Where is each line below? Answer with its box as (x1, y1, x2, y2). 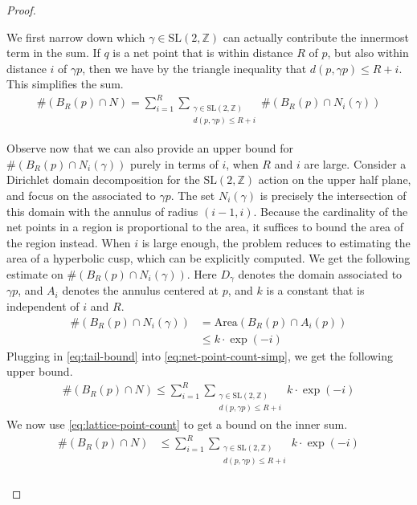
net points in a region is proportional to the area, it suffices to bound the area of (6, 218, 404, 235)
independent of (6, 297, 80, 314)
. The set (170, 186, 215, 203)
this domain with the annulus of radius (6, 202, 198, 219)
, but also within (327, 44, 409, 61)
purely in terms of (129, 155, 219, 172)
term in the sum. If (6, 44, 100, 61)
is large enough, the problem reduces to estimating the (141, 234, 411, 250)
